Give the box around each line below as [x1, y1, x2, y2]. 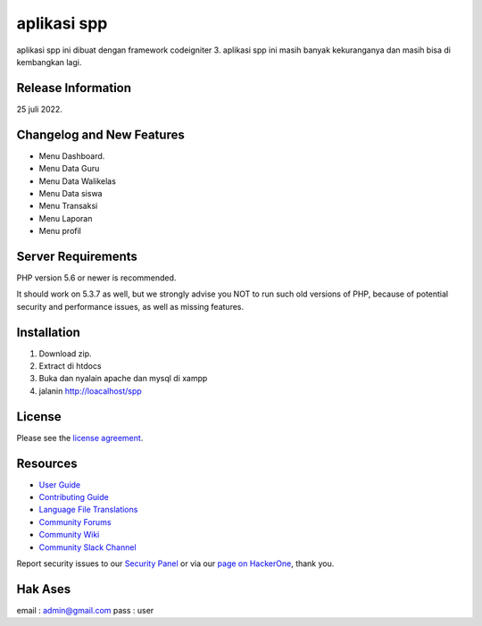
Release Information [16, 80, 132, 96]
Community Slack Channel [38, 541, 137, 553]
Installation [16, 324, 80, 339]
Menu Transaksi [38, 201, 98, 212]
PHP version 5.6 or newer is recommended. [16, 272, 177, 283]
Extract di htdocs [38, 361, 102, 371]
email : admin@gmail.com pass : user [16, 605, 154, 615]
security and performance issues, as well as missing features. [16, 301, 245, 312]
